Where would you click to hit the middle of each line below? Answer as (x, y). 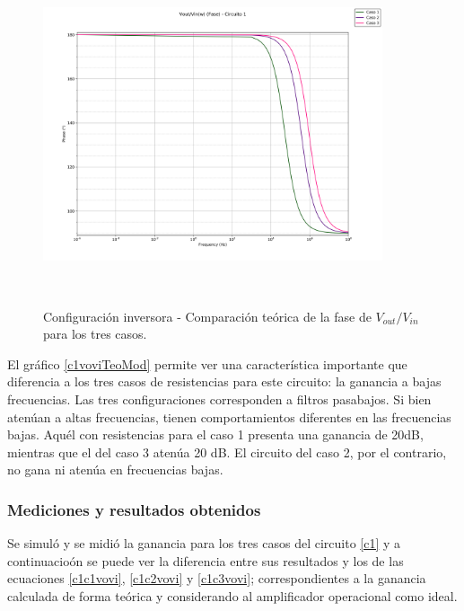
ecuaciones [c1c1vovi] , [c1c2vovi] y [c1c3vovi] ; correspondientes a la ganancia (217, 578)
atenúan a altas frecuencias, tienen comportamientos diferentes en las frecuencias (229, 416)
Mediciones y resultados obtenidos (134, 509)
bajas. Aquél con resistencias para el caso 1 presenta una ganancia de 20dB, (215, 434)
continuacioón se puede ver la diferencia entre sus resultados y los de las (206, 560)
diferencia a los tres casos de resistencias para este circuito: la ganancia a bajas (224, 381)
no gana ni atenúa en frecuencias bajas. (115, 469)
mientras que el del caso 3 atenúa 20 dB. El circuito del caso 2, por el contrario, (227, 452)
